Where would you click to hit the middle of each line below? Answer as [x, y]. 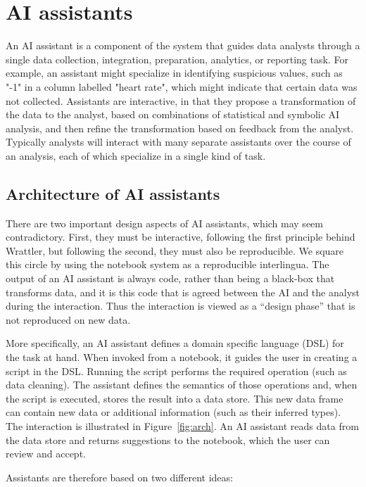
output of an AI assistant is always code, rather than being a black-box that [170, 278]
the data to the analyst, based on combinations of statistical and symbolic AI [173, 114]
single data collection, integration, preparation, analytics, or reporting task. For [177, 59]
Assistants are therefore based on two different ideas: [119, 477]
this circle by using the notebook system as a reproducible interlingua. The [168, 264]
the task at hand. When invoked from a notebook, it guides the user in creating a [182, 357]
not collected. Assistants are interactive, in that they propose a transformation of [181, 100]
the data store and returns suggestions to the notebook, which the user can [168, 439]
